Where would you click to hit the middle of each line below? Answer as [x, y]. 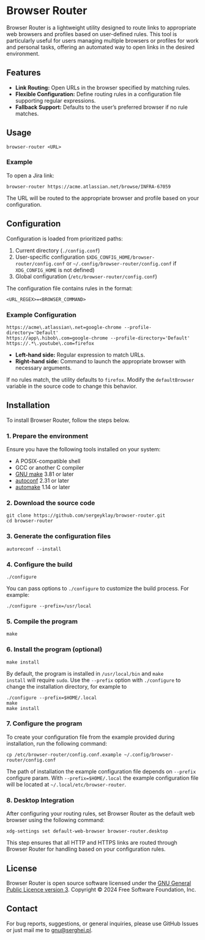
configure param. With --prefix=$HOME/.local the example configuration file [102, 778]
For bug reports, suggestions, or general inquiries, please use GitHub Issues [102, 923]
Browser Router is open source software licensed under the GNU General [99, 883]
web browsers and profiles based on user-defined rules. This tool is [92, 34]
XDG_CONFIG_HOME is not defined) [55, 270]
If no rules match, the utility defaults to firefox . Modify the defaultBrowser [100, 379]
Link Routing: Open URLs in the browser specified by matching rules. [103, 87]
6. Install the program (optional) [54, 649]
